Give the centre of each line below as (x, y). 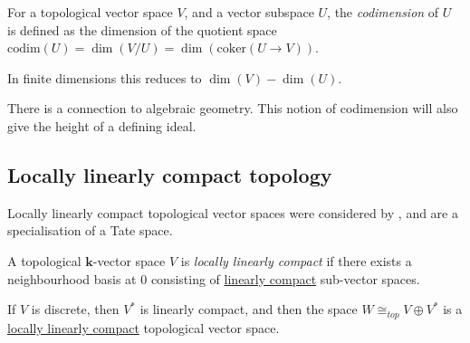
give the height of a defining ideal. (102, 125)
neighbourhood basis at (72, 278)
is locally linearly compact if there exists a (296, 260)
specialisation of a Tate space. (90, 230)
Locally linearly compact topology (170, 174)
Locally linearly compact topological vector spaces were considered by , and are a (233, 212)
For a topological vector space (90, 12)
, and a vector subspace (249, 12)
